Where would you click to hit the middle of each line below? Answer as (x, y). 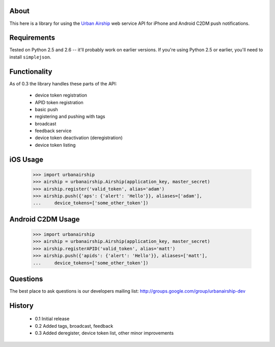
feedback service (53, 131)
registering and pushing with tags (70, 116)
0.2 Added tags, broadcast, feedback (74, 326)
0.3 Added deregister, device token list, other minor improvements (104, 333)
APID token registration (59, 102)
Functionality (31, 71)
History (22, 306)
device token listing (55, 145)
